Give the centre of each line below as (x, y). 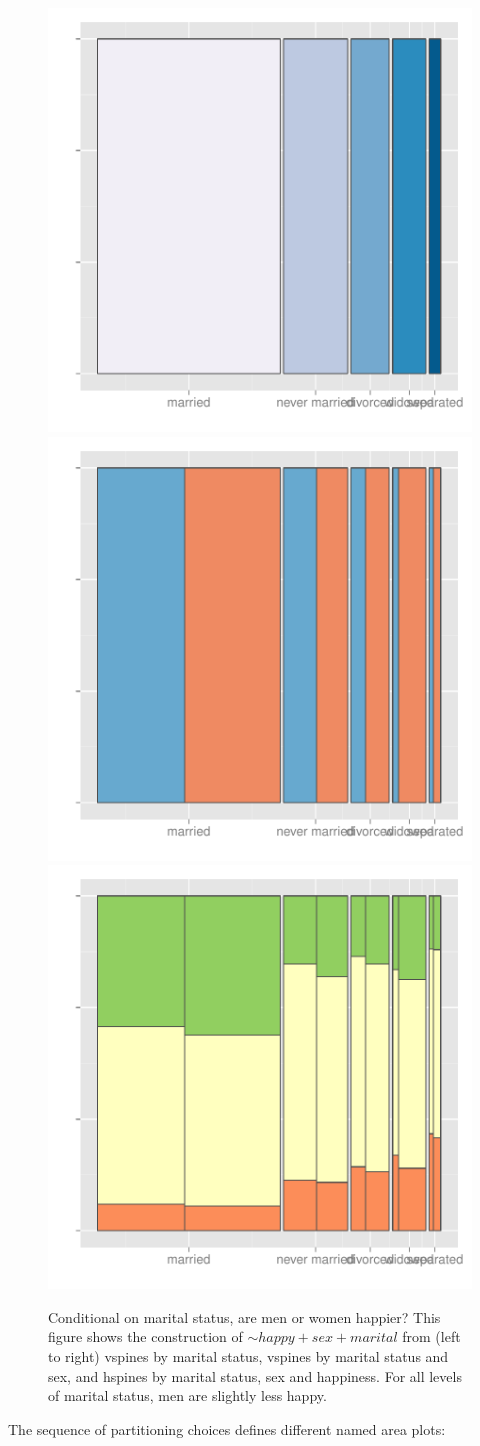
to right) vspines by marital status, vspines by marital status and (248, 1355)
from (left (431, 1336)
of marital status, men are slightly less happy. (187, 1395)
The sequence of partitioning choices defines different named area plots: (227, 1428)
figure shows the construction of (145, 1336)
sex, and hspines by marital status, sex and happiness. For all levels (255, 1375)
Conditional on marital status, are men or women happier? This (244, 1316)
